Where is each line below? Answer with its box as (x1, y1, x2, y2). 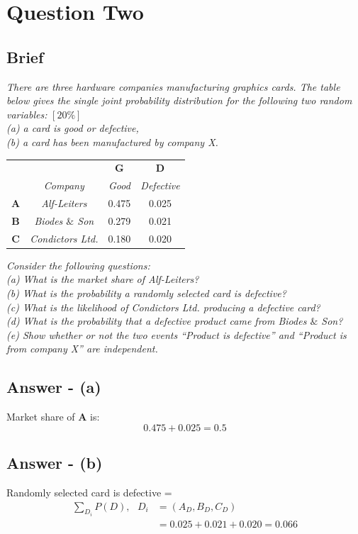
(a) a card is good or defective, (6, 121, 139, 135)
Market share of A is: (6, 409, 100, 424)
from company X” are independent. (6, 341, 158, 356)
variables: (6, 106, 47, 121)
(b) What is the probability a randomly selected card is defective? (6, 285, 286, 300)
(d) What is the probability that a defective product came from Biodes (6, 313, 307, 328)
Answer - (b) (6, 452, 103, 474)
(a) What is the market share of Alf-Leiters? (6, 272, 199, 287)
